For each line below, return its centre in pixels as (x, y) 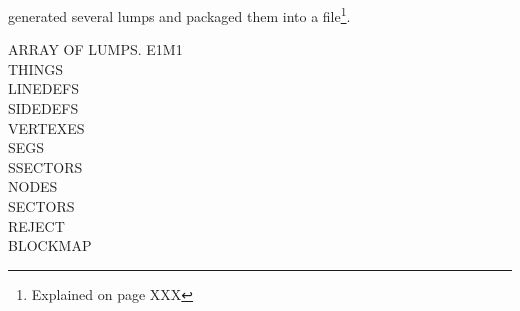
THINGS (35, 68)
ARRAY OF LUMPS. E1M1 (95, 49)
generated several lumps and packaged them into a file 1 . (179, 14)
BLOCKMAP (50, 245)
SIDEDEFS (43, 108)
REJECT (36, 225)
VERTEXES (46, 127)
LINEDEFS (43, 88)
